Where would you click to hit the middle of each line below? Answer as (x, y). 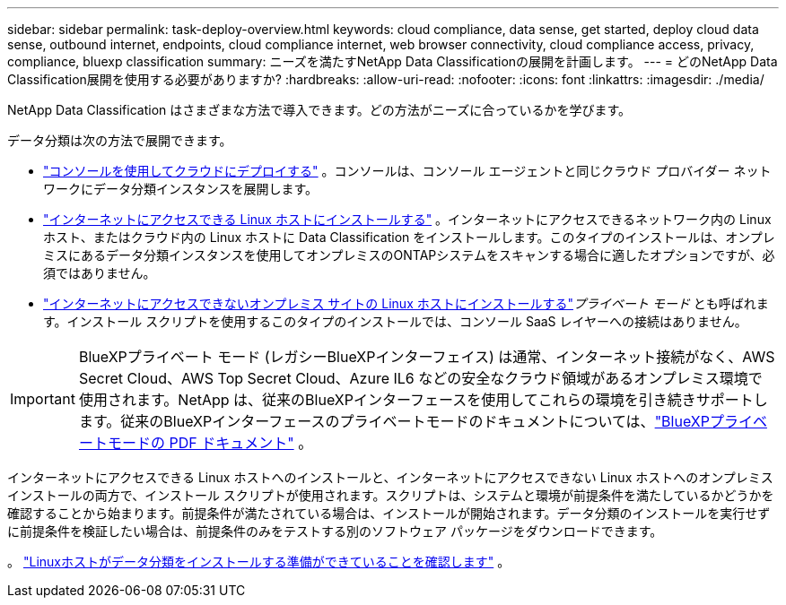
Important (43, 399)
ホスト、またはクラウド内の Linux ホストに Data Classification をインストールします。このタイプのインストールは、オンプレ (409, 237)
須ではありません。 (100, 273)
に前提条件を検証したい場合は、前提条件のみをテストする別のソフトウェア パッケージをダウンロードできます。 (335, 531)
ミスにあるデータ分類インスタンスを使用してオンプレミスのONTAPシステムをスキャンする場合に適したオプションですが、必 (409, 255)
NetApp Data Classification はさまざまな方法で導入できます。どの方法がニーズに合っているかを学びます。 (319, 110)
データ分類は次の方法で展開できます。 (120, 140)
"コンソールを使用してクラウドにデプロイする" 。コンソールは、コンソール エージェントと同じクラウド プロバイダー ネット (407, 171)
